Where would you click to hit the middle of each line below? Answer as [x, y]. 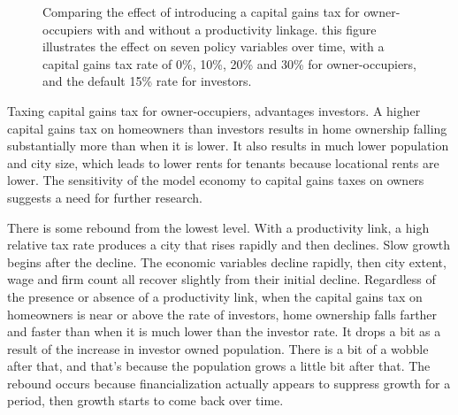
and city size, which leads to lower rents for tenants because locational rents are [223, 162]
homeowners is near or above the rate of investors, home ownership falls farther [222, 314]
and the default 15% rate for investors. [147, 81]
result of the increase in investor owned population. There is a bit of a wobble [218, 348]
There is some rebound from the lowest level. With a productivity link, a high [218, 227]
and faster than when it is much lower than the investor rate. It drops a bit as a [224, 331]
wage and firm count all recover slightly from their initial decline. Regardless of [221, 279]
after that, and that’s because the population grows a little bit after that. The [219, 366]
